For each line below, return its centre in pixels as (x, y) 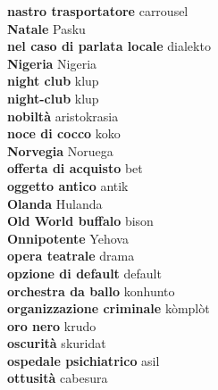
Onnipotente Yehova (68, 238)
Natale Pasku (46, 28)
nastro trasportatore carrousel (98, 11)
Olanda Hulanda (55, 203)
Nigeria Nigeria (52, 63)
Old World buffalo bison (80, 221)
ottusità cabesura (58, 378)
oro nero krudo (52, 325)
